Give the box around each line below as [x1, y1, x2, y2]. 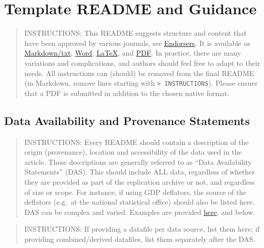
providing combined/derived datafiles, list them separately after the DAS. [24, 233, 255, 244]
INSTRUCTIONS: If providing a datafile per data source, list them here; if [24, 224, 260, 234]
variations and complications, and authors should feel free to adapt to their [24, 57, 260, 68]
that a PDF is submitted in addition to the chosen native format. [24, 87, 230, 98]
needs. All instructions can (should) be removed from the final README [24, 67, 254, 78]
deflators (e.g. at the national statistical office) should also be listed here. [24, 196, 255, 207]
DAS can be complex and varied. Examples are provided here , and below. [24, 206, 255, 217]
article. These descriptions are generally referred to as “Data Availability [24, 156, 252, 167]
